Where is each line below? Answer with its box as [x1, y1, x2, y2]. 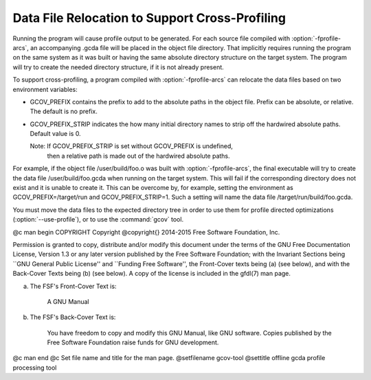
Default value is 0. [30, 130, 82, 138]
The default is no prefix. [30, 107, 98, 116]
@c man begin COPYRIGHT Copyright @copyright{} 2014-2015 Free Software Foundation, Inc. [12, 228, 280, 236]
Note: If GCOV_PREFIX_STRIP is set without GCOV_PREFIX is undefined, [30, 142, 234, 150]
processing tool [12, 364, 57, 372]
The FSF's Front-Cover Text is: [30, 282, 117, 290]
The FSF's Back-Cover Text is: [30, 313, 116, 322]
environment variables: [12, 85, 78, 93]
